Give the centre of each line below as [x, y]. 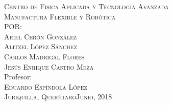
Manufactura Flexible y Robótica [60, 16]
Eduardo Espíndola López [46, 86]
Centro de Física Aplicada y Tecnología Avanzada [86, 6]
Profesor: [18, 77]
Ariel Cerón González [41, 36]
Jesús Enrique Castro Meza [49, 66]
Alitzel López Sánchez [41, 46]
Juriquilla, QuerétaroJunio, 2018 [58, 97]
